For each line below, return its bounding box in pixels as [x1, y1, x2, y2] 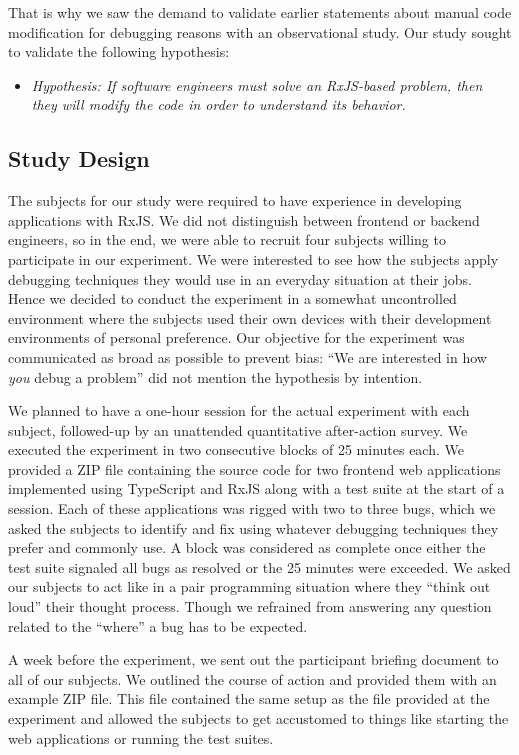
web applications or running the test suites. [8, 727, 274, 748]
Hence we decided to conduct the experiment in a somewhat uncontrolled [8, 288, 457, 309]
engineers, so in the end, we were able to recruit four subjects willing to [8, 229, 446, 250]
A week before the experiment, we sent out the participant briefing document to [8, 649, 499, 670]
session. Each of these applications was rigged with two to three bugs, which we [8, 498, 496, 519]
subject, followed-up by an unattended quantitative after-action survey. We [8, 419, 468, 440]
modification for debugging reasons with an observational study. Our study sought [8, 21, 512, 42]
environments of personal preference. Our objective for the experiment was [8, 327, 465, 348]
